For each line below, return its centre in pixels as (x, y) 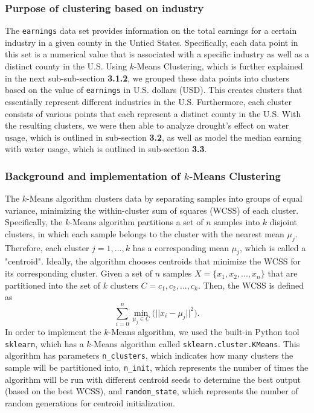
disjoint (284, 222)
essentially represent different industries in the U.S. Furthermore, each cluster (149, 101)
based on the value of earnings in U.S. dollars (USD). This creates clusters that (154, 90)
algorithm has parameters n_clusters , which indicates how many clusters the (149, 355)
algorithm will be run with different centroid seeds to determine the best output (153, 379)
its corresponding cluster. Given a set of (78, 273)
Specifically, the (34, 222)
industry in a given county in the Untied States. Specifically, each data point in (152, 42)
